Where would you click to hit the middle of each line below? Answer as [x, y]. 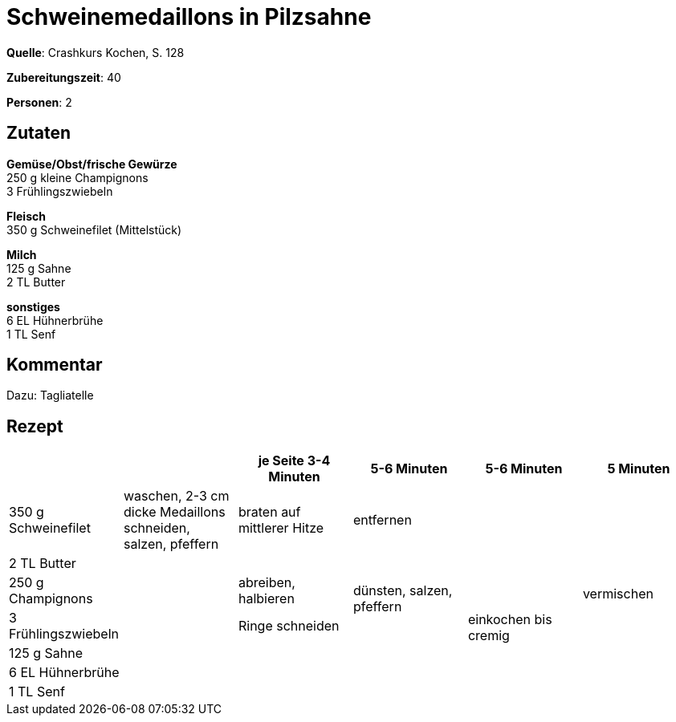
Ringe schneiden [289, 626]
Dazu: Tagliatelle [50, 395]
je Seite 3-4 [294, 461]
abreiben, [267, 583]
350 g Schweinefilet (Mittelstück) [94, 229]
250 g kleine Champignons [77, 177]
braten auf [269, 512]
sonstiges [33, 306]
